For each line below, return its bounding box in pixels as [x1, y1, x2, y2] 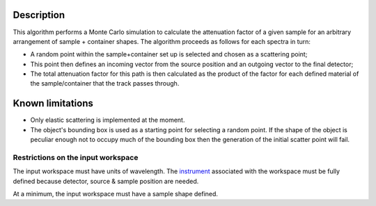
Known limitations [13, 97, 93, 109]
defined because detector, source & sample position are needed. [13, 177, 199, 185]
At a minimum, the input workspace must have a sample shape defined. [13, 190, 219, 198]
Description [13, 9, 65, 21]
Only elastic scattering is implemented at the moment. [30, 116, 185, 125]
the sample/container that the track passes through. [30, 79, 180, 88]
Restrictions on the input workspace [13, 152, 139, 162]
